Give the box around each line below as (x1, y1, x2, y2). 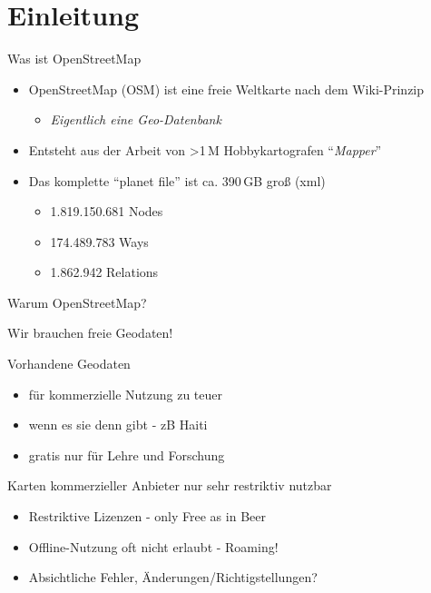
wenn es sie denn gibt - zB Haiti (28, 415, 208, 434)
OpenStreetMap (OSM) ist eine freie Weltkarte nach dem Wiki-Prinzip (28, 79, 425, 98)
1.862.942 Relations (50, 262, 159, 282)
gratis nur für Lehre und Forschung (28, 445, 225, 464)
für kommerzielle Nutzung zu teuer (28, 384, 223, 403)
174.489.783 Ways (50, 232, 149, 251)
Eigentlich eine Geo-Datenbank (50, 110, 221, 129)
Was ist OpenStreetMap (7, 49, 142, 68)
